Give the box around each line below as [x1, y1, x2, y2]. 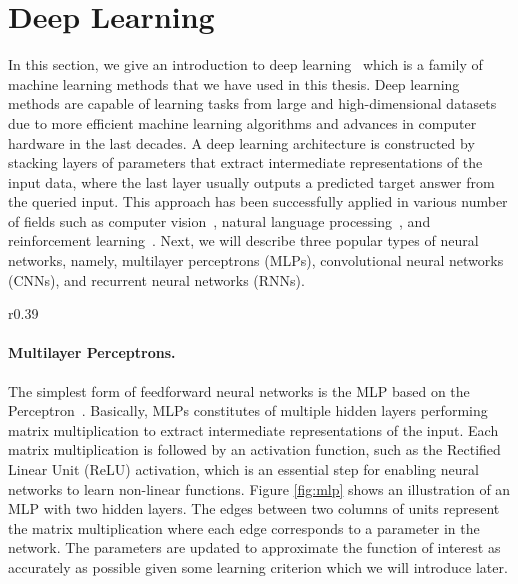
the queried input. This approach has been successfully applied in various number [8, 191, 508, 212]
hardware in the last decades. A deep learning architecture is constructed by [8, 132, 475, 153]
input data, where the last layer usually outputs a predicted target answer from [8, 171, 495, 192]
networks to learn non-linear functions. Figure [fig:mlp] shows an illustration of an [8, 478, 511, 499]
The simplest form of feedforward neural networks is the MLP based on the [8, 380, 470, 401]
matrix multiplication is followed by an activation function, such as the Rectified [8, 439, 501, 460]
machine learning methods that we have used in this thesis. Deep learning [8, 73, 460, 94]
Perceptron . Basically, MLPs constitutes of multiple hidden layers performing [8, 400, 488, 421]
